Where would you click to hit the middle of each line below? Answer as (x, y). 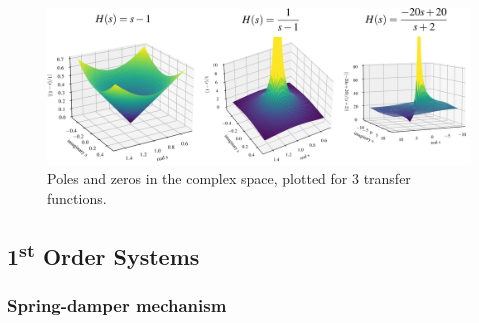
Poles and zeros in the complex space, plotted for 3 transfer (229, 178)
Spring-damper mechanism (117, 305)
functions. (77, 197)
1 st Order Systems (103, 253)
